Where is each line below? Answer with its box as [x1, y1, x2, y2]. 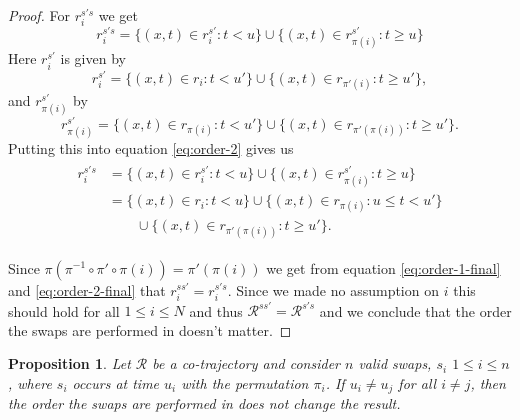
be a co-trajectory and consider [152, 353, 340, 374]
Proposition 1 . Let [8, 353, 131, 374]
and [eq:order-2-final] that [8, 279, 166, 300]
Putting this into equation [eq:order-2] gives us [8, 138, 294, 159]
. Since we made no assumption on [227, 279, 439, 300]
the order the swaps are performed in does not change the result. [8, 393, 401, 414]
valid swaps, [358, 353, 432, 374]
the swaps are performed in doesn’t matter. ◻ [8, 319, 292, 340]
